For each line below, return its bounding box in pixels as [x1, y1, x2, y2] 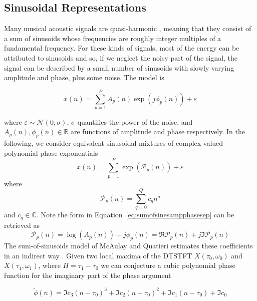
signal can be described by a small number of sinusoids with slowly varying [4, 62, 234, 73]
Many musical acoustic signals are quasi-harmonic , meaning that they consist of [4, 23, 251, 34]
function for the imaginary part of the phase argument [4, 269, 171, 280]
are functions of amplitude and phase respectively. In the [70, 126, 245, 137]
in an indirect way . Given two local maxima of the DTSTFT [4, 250, 192, 260]
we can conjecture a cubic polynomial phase [101, 260, 235, 270]
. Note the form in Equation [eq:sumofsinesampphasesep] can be [36, 209, 234, 220]
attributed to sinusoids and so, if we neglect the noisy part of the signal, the [4, 52, 238, 63]
